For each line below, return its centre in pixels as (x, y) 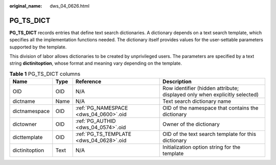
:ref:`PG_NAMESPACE (102, 108)
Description (177, 81)
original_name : (26, 6)
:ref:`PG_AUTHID (96, 121)
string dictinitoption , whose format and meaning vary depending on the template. (96, 63)
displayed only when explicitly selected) (211, 95)
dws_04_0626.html (70, 6)
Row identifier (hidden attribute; (201, 88)
